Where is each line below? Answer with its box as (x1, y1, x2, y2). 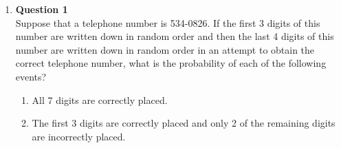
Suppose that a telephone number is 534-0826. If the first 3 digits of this (15, 15, 320, 30)
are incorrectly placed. (32, 129, 126, 143)
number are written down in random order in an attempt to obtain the (15, 42, 315, 56)
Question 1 (15, 2, 68, 16)
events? (15, 69, 47, 83)
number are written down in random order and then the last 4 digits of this (15, 29, 334, 43)
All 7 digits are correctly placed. (32, 92, 168, 107)
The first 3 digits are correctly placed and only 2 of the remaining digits (32, 116, 335, 130)
